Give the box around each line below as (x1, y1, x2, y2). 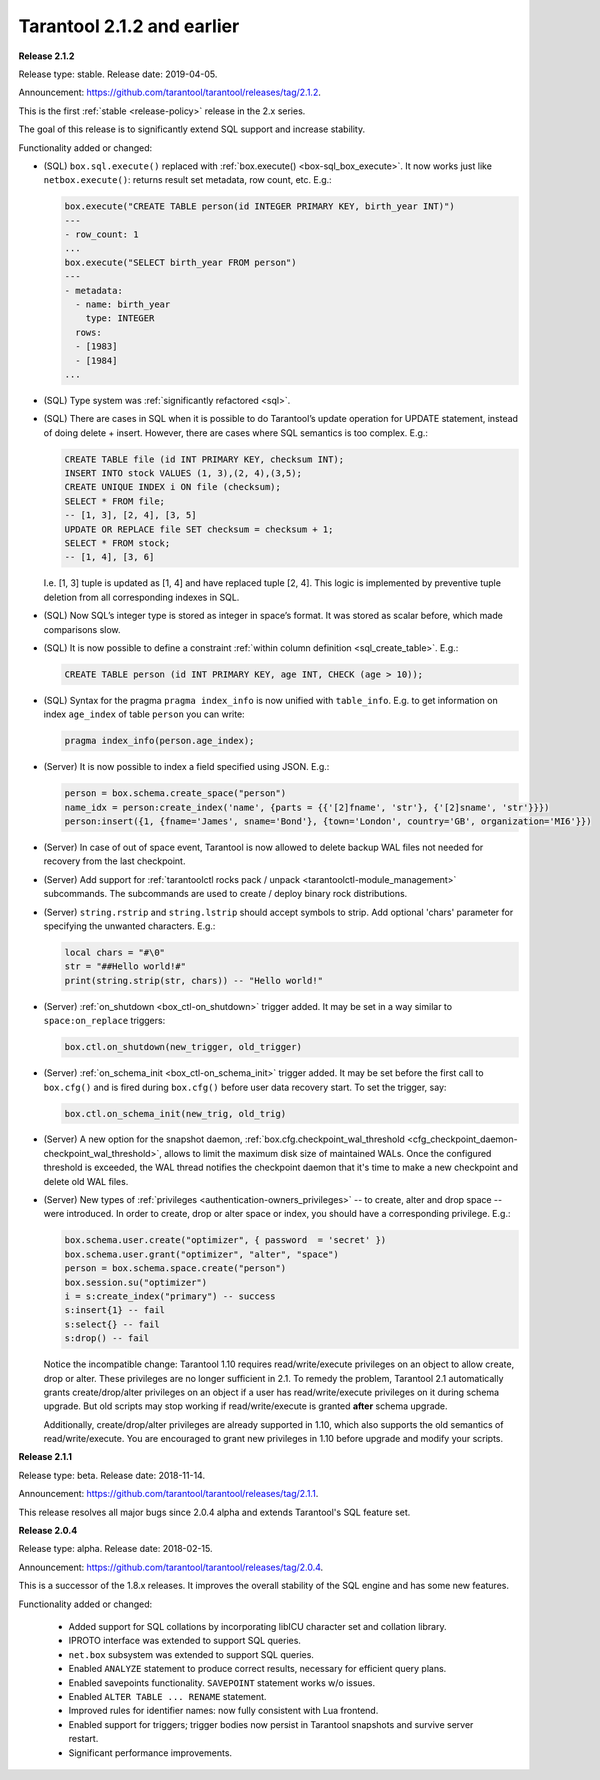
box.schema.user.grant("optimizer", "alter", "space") (64, 1248, 339, 1260)
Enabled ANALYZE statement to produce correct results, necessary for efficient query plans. (68, 1663, 447, 1675)
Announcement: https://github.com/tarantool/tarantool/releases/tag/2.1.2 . (18, 86, 322, 99)
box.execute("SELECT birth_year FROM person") (64, 256, 297, 268)
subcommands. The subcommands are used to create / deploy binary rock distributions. (43, 888, 408, 900)
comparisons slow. (43, 623, 121, 635)
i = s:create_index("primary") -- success (64, 1290, 276, 1302)
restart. (68, 1733, 99, 1745)
